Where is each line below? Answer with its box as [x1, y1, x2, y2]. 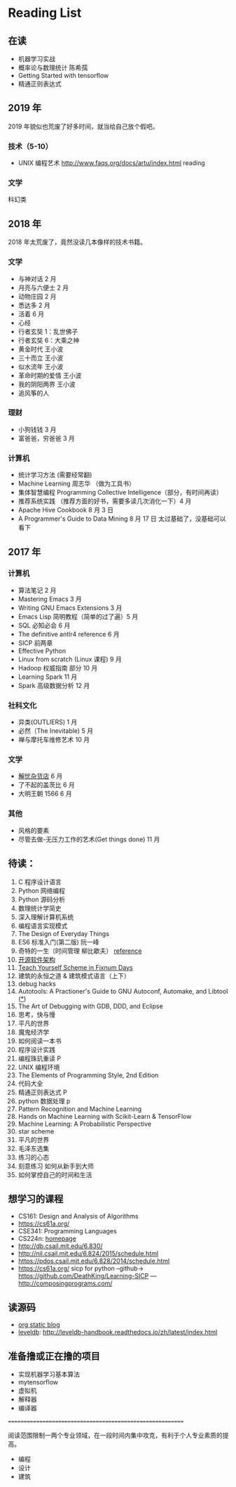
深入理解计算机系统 [18, 912, 74, 921]
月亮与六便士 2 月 [18, 283, 69, 292]
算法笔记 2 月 [18, 585, 57, 595]
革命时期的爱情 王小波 [18, 371, 82, 379]
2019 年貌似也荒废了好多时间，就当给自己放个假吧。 [8, 122, 159, 131]
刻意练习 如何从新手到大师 [18, 1162, 94, 1170]
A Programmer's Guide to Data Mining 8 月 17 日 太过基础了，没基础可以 [18, 514, 226, 523]
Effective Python [18, 647, 66, 655]
